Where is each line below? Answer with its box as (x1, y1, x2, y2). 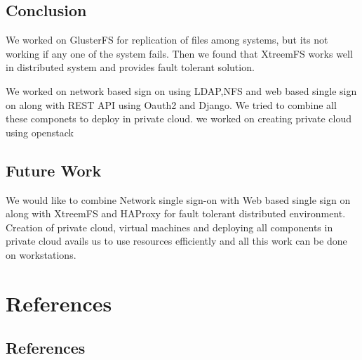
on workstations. (6, 247, 76, 262)
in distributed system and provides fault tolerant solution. (6, 60, 255, 75)
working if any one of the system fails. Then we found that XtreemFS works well (6, 46, 353, 60)
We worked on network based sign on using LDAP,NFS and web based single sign (6, 83, 357, 98)
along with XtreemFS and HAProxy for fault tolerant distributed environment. (6, 206, 346, 221)
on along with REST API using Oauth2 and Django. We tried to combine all (6, 97, 337, 112)
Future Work (6, 159, 102, 181)
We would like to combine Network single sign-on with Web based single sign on (6, 192, 351, 207)
